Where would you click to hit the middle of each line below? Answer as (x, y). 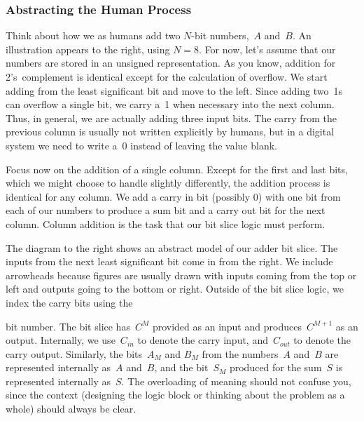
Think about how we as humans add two (93, 35)
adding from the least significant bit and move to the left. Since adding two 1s (174, 90)
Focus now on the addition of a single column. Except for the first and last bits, (177, 169)
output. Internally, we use (61, 340)
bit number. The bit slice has (68, 326)
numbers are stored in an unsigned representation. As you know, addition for (171, 63)
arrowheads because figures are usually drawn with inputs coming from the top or (181, 275)
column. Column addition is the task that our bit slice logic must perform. (166, 223)
